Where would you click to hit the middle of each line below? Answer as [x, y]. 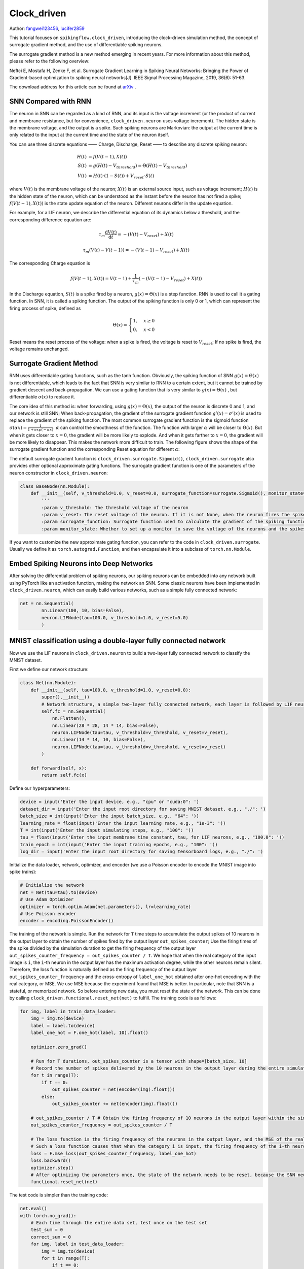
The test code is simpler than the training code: [59, 1195]
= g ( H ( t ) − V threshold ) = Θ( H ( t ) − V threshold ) [138, 166]
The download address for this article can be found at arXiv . [73, 87]
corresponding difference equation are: [50, 220]
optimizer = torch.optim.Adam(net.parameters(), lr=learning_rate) [106, 907]
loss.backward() [51, 1161]
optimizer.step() [52, 1168]
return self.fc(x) [64, 775]
